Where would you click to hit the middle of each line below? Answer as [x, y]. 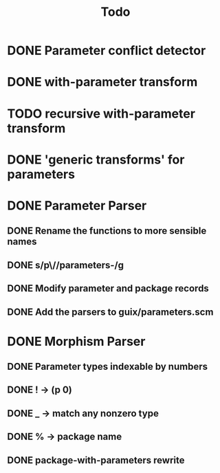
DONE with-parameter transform [102, 82]
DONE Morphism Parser [76, 341]
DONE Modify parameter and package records [108, 288]
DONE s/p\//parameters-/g [65, 265]
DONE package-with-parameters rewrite [96, 460]
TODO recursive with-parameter [101, 113]
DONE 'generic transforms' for [96, 159]
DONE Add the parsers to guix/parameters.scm [110, 312]
